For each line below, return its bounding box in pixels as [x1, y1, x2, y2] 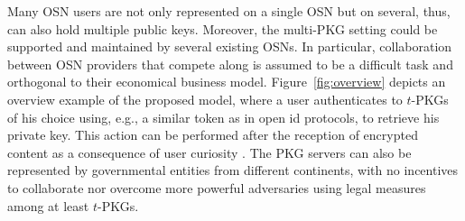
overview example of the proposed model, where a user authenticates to [7, 89, 403, 108]
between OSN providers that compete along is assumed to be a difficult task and [7, 54, 453, 73]
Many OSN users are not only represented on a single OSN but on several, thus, [7, 2, 451, 20]
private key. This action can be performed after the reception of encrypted [7, 125, 418, 144]
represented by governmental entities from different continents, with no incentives [7, 161, 459, 180]
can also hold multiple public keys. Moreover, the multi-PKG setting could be [7, 19, 438, 38]
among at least [7, 196, 89, 215]
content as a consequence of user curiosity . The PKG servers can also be [7, 143, 412, 161]
